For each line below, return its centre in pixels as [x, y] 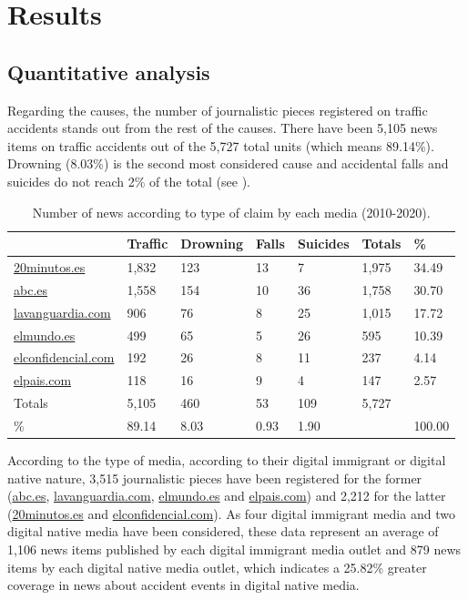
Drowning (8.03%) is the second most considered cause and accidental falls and [228, 163]
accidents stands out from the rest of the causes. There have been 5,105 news [223, 128]
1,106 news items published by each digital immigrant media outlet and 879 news [234, 549]
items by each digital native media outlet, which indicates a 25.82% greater [217, 567]
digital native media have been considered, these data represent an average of [223, 531]
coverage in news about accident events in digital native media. [183, 585]
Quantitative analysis [109, 71]
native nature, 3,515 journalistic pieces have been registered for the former [215, 478]
